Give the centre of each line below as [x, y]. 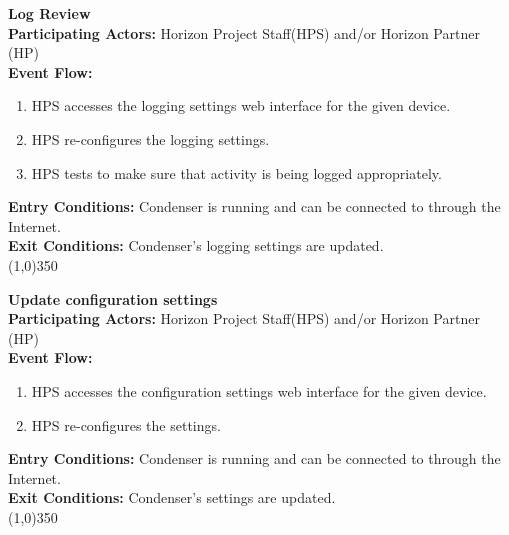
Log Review [49, 13]
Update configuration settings [113, 298]
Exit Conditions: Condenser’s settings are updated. [172, 497]
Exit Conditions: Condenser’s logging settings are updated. [196, 245]
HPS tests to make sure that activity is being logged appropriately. [236, 172]
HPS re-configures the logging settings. [150, 138]
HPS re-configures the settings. [126, 424]
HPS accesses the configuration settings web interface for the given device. [259, 390]
